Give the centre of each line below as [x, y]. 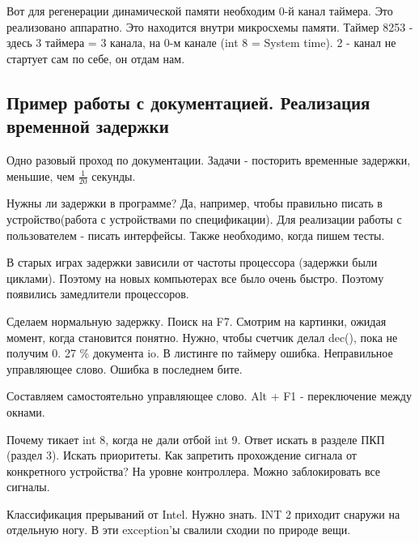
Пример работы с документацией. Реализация [188, 102]
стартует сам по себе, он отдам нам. [96, 58]
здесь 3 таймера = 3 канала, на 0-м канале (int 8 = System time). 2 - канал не [201, 43]
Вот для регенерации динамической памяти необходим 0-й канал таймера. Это [200, 11]
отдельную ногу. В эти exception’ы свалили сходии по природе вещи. [179, 530]
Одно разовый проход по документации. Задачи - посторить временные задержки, [209, 159]
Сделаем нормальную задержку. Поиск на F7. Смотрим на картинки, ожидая [197, 321]
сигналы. [28, 487]
